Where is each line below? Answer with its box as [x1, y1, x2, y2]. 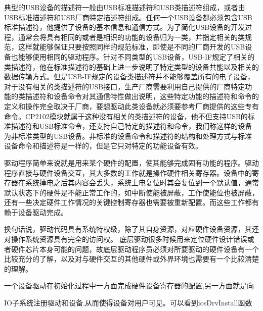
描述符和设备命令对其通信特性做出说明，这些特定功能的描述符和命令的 [25, 91, 259, 101]
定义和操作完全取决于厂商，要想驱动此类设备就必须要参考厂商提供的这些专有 [4, 100, 259, 111]
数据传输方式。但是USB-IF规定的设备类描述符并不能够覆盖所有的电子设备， [4, 71, 255, 82]
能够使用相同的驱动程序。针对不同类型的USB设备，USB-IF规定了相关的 [18, 51, 255, 62]
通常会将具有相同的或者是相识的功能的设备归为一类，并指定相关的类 [18, 31, 245, 42]
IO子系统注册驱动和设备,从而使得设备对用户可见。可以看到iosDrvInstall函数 [4, 297, 252, 308]
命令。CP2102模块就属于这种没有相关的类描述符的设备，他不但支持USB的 [4, 111, 248, 121]
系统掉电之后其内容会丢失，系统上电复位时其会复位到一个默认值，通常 [25, 177, 259, 188]
